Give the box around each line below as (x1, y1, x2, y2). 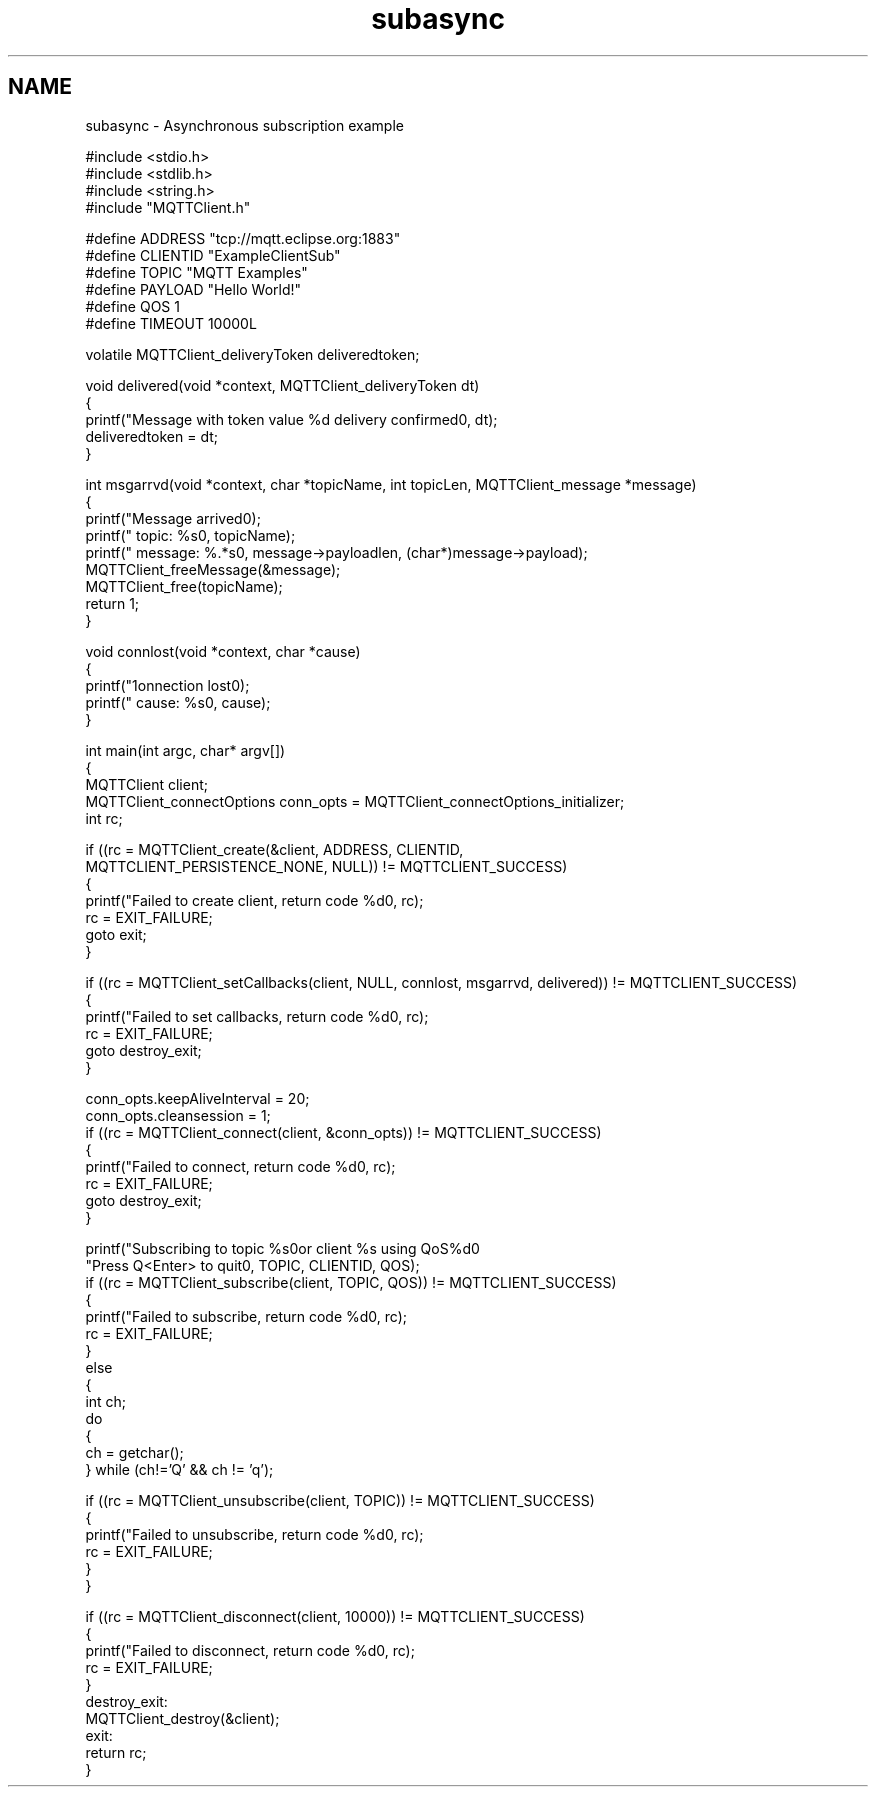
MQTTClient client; (85, 775, 208, 793)
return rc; (85, 1743, 147, 1761)
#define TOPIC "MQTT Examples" (85, 263, 308, 281)
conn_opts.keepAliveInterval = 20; (85, 1089, 310, 1107)
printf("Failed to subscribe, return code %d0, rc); (85, 1307, 408, 1325)
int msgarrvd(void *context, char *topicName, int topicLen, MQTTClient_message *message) (85, 475, 697, 493)
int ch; (85, 1392, 127, 1410)
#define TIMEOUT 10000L (85, 314, 257, 332)
